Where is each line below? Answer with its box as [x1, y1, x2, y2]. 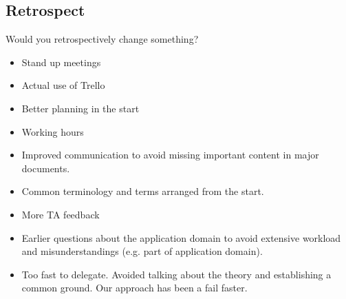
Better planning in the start [21, 101, 140, 115]
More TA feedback [21, 207, 100, 221]
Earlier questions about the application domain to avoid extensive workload [21, 230, 341, 245]
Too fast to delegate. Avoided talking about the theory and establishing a [21, 267, 332, 281]
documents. [21, 161, 70, 175]
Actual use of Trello [21, 78, 105, 92]
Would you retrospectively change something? [6, 32, 199, 46]
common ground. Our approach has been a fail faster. [21, 280, 248, 295]
